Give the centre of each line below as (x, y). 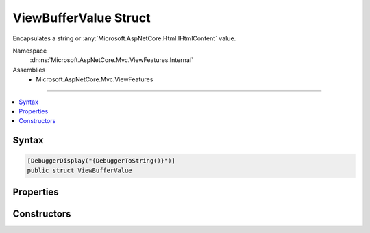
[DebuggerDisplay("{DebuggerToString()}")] (101, 161)
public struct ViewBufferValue (80, 170)
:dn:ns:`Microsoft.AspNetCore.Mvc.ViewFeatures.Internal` (111, 60)
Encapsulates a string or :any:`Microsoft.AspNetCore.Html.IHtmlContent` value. (124, 38)
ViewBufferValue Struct (82, 18)
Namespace (30, 51)
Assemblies (29, 70)
